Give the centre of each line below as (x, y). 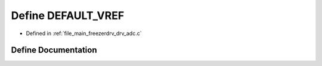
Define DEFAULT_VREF (68, 15)
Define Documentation (54, 50)
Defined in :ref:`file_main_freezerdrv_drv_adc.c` (84, 33)
